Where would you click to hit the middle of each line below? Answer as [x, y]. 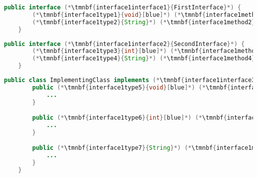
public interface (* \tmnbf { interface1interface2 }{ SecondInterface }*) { [124, 44]
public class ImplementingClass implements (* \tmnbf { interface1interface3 [130, 80]
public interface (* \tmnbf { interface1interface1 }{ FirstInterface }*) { [123, 7]
